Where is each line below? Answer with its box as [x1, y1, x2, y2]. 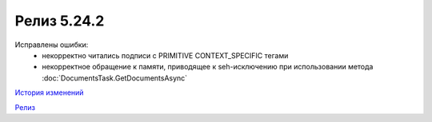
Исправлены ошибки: [14, 40, 89, 49]
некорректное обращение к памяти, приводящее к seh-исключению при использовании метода [42, 62, 374, 72]
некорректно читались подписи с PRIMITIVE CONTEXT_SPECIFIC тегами [42, 50, 289, 60]
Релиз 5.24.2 [14, 12, 105, 30]
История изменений [14, 88, 84, 97]
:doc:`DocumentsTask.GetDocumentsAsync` [42, 73, 188, 83]
